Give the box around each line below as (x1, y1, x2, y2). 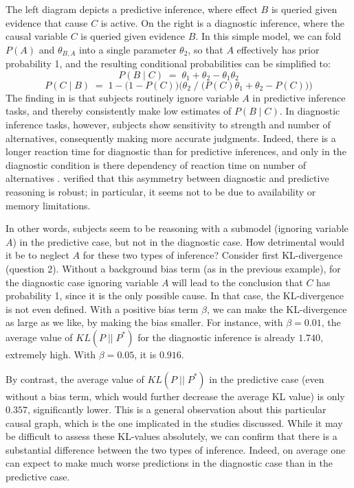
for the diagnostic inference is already (137, 329, 296, 344)
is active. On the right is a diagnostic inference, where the (100, 15, 345, 30)
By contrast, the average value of (5, 371, 144, 386)
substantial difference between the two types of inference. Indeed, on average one (5, 442, 346, 456)
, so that (188, 42, 223, 56)
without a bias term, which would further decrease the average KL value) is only (5, 388, 345, 403)
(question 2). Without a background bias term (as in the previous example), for (5, 261, 341, 275)
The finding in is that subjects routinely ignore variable (5, 90, 239, 104)
